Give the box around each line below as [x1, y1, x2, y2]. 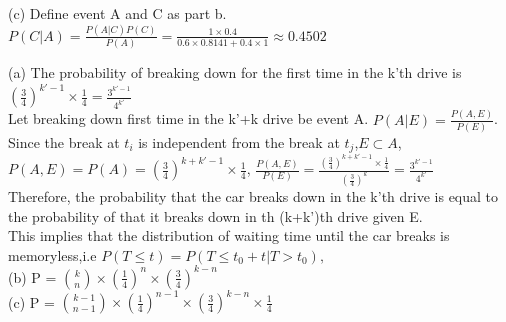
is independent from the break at [138, 131, 340, 152]
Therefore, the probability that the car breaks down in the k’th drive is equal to [8, 186, 499, 207]
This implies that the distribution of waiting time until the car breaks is [8, 225, 450, 246]
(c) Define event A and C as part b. [8, 3, 227, 23]
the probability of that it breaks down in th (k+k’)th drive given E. [8, 205, 423, 226]
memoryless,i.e [8, 244, 97, 265]
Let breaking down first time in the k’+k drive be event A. [8, 108, 369, 129]
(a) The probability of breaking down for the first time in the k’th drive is [8, 62, 462, 83]
